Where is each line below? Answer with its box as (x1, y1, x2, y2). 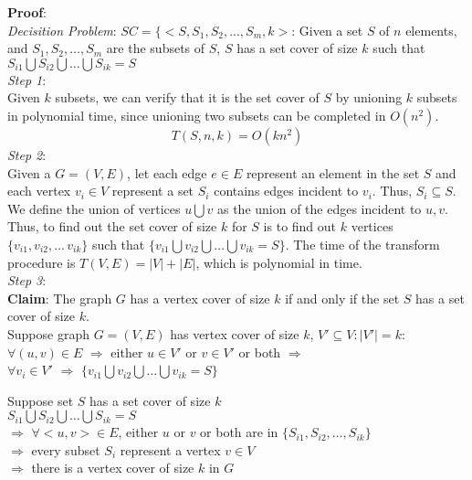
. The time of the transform (285, 234, 440, 253)
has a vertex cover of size (130, 288, 270, 307)
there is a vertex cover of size (31, 458, 194, 477)
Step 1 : (7, 69, 47, 89)
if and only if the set (285, 288, 400, 307)
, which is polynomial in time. (195, 252, 362, 272)
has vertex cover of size (170, 324, 299, 343)
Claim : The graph (7, 288, 112, 307)
